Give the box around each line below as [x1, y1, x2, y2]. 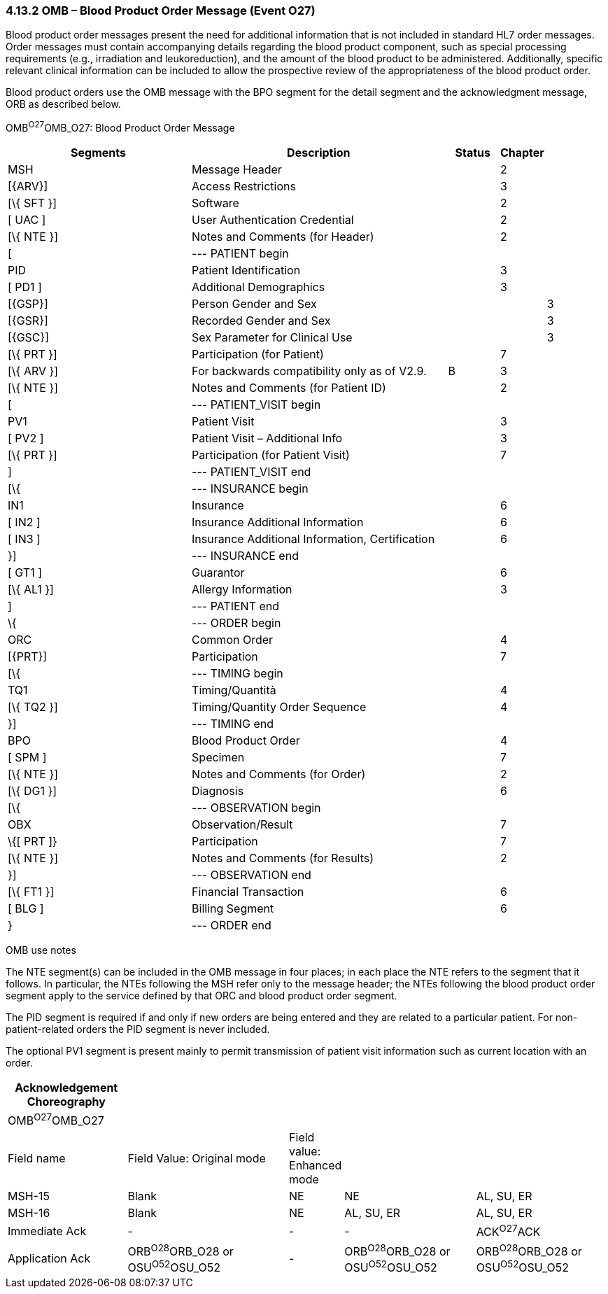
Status [455, 146, 490, 160]
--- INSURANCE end [192, 549, 299, 563]
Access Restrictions [192, 179, 296, 194]
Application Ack [8, 1251, 91, 1266]
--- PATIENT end [192, 599, 280, 614]
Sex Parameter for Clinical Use [192, 330, 353, 345]
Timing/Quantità [192, 683, 276, 698]
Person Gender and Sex [192, 297, 317, 311]
